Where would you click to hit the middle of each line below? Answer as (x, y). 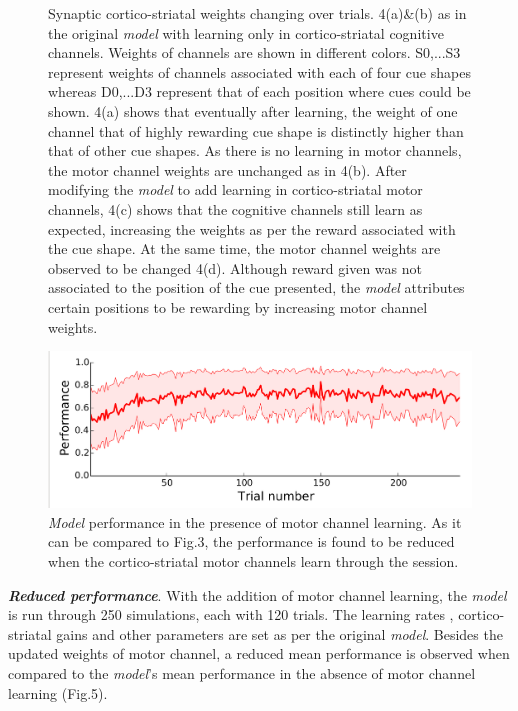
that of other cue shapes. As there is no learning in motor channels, (255, 150)
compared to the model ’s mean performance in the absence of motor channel (242, 672)
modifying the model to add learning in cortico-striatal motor (235, 189)
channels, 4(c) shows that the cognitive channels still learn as (235, 208)
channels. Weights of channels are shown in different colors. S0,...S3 (254, 52)
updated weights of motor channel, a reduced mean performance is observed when (259, 653)
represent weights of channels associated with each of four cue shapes (259, 71)
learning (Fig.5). (58, 692)
